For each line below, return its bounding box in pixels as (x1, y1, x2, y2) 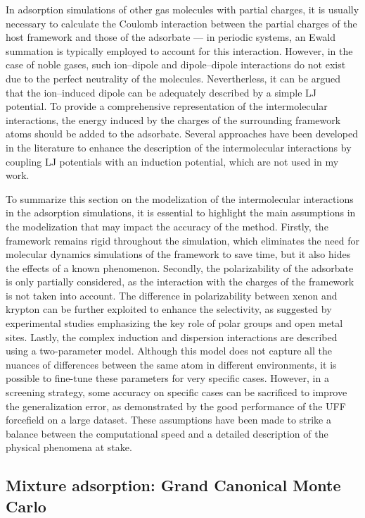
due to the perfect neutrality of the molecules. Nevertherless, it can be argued (6, 70, 341, 85)
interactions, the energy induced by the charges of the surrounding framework (6, 112, 341, 127)
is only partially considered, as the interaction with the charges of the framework (6, 274, 354, 289)
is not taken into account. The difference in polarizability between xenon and (6, 288, 338, 302)
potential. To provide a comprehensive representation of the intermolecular (6, 99, 328, 113)
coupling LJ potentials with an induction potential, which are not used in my (6, 154, 339, 168)
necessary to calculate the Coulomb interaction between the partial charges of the (6, 16, 357, 30)
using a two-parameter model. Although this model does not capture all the (6, 343, 332, 358)
